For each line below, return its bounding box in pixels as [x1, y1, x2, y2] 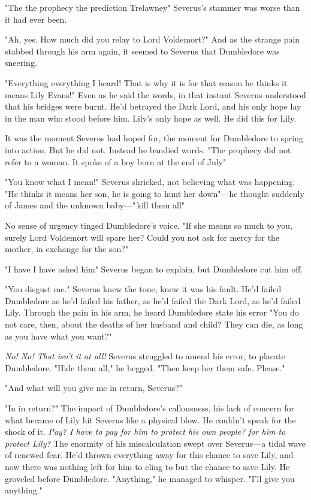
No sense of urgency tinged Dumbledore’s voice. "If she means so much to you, [5, 219, 292, 231]
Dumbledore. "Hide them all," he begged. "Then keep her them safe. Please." [5, 361, 285, 374]
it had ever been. [5, 13, 67, 25]
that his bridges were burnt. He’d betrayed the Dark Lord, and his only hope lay [5, 100, 301, 113]
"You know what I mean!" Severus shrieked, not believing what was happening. [5, 175, 295, 188]
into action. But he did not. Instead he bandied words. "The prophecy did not [5, 143, 291, 156]
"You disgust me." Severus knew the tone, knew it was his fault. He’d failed [5, 283, 282, 295]
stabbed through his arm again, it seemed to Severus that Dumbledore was [5, 44, 280, 57]
